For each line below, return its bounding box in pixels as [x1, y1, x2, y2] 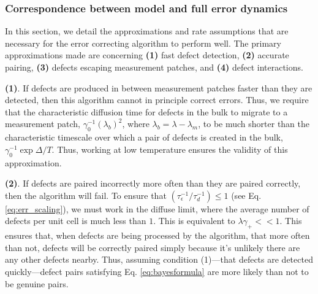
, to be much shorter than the [198, 117, 310, 130]
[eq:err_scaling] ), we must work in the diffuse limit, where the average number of [5, 202, 309, 215]
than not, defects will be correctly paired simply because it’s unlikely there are [5, 241, 300, 253]
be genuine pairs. [5, 277, 69, 290]
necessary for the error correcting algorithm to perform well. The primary [5, 36, 281, 49]
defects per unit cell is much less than [5, 214, 146, 227]
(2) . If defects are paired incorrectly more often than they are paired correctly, [5, 177, 301, 190]
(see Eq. [231, 188, 262, 201]
